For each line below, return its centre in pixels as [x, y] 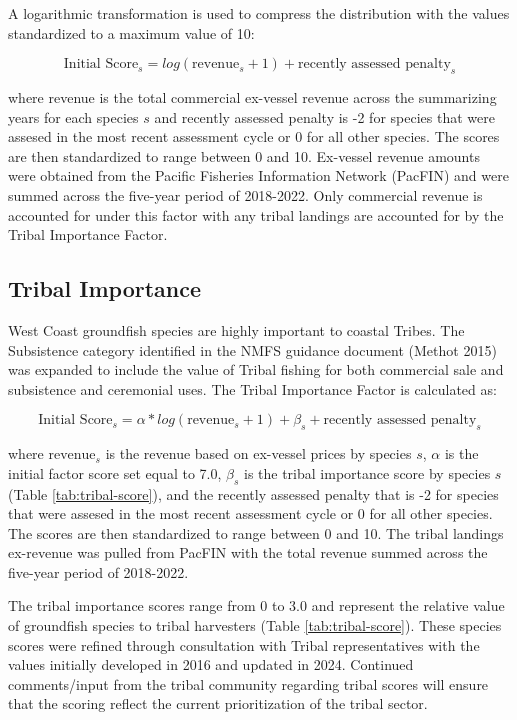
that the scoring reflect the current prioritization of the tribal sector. [218, 703]
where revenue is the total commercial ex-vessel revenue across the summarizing [252, 96]
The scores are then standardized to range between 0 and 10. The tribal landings [256, 532]
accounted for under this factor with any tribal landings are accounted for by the [256, 214]
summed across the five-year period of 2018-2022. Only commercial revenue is [245, 194]
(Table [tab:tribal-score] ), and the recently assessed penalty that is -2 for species [253, 493]
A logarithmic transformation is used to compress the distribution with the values [259, 13]
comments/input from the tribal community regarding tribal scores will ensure [248, 683]
